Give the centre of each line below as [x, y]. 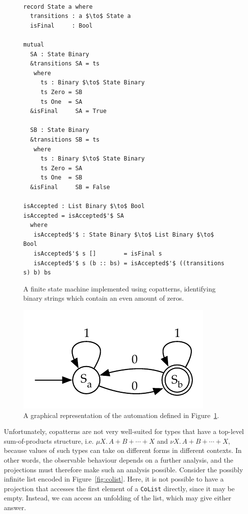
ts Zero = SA [61, 168]
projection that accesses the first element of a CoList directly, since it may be [119, 488]
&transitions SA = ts [65, 64]
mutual [34, 44]
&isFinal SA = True [68, 111]
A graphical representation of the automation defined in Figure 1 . [121, 415]
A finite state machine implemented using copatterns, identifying [119, 288]
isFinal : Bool [62, 25]
